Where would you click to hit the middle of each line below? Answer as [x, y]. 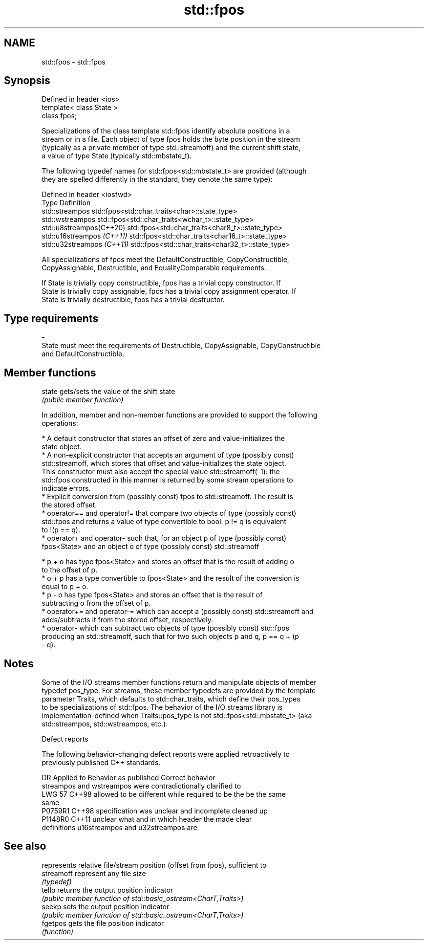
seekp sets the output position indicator [106, 906]
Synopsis [27, 81]
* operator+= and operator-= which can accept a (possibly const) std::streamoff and [178, 612]
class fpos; [59, 116]
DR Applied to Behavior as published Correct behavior [128, 777]
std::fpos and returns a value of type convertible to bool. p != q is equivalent [164, 522]
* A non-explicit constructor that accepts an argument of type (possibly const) [168, 455]
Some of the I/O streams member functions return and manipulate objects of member [179, 682]
